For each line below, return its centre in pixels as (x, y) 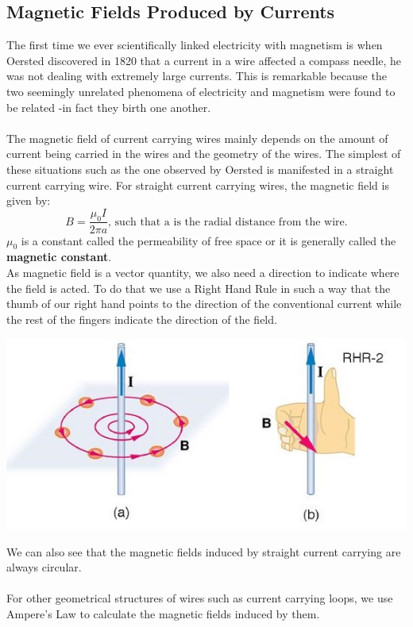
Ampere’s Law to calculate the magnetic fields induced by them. (163, 614)
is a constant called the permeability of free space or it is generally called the (208, 240)
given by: (29, 200)
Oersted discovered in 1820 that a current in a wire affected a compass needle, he (204, 60)
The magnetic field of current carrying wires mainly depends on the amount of (197, 138)
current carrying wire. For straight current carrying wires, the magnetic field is (198, 185)
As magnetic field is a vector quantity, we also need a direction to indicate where (203, 272)
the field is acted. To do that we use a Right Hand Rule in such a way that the (199, 288)
